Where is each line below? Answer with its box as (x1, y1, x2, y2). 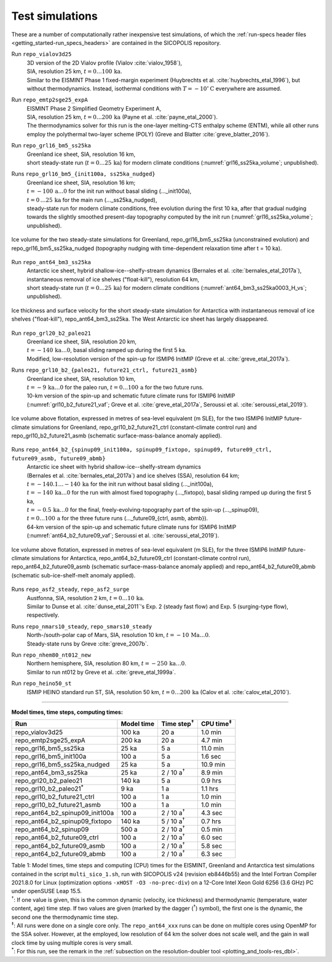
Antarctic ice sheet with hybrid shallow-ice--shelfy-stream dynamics (26, 463, 201, 471)
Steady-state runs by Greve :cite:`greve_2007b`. (26, 639, 149, 647)
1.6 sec (200, 752, 221, 761)
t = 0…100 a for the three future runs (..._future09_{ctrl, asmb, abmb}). (26, 515, 208, 522)
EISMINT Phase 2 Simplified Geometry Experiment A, (26, 104, 162, 112)
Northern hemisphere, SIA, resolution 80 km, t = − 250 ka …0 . (26, 660, 187, 667)
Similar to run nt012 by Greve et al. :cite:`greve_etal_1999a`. (26, 668, 176, 676)
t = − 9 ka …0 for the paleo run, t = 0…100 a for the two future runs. (26, 384, 204, 391)
